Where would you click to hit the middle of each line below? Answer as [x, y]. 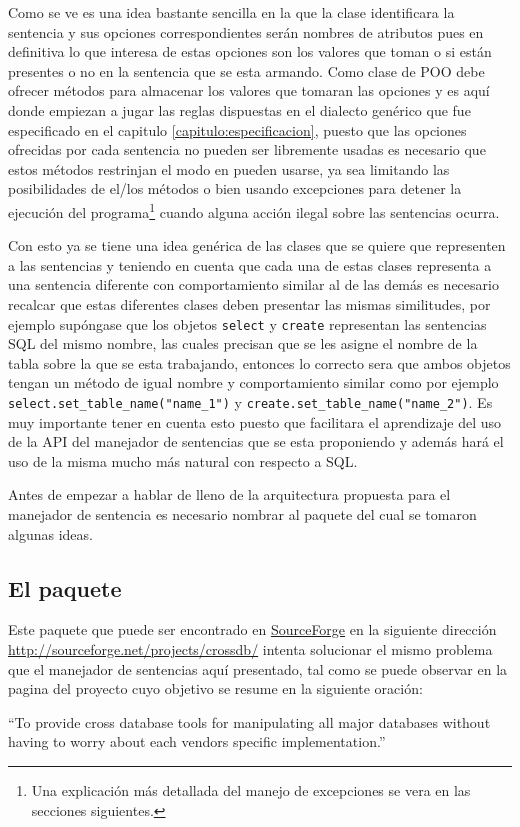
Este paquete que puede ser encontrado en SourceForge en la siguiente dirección [252, 629]
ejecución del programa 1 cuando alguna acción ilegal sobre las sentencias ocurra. [254, 210]
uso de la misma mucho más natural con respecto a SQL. [183, 460]
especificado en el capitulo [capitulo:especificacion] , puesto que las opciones [237, 129]
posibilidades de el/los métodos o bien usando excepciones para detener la [235, 188]
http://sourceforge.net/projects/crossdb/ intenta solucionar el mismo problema [250, 649]
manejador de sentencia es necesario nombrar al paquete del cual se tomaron [242, 514]
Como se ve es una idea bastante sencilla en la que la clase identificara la [231, 12]
